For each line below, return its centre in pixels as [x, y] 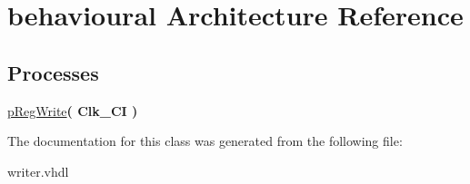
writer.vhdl [38, 171]
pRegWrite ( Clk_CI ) [73, 110]
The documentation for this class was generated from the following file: [205, 141]
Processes [53, 72]
